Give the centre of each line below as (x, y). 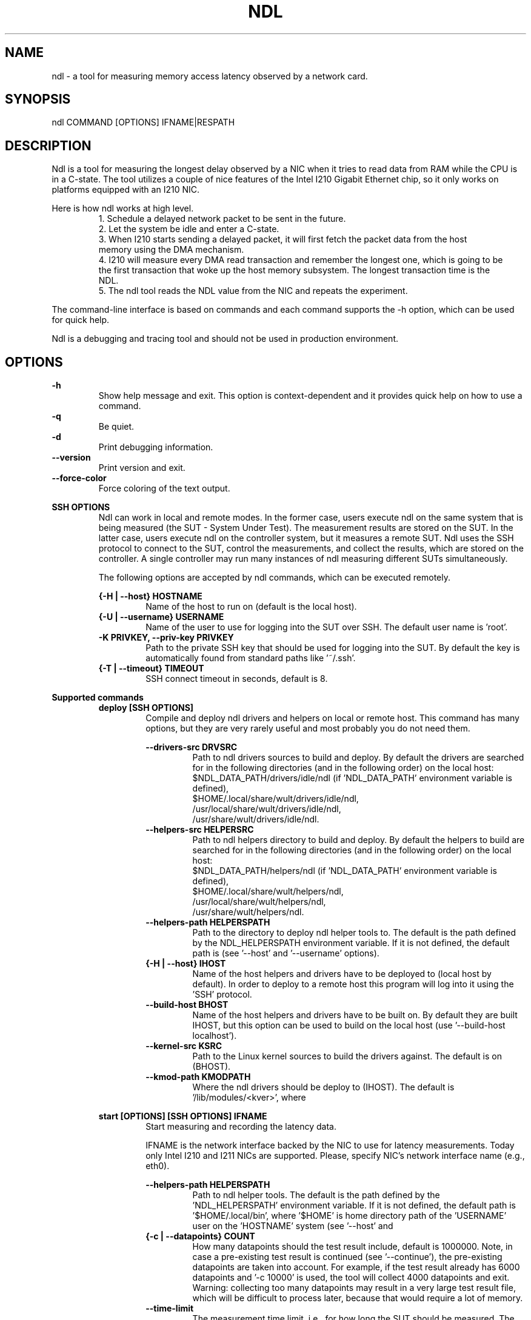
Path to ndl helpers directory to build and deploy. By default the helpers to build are (359, 840)
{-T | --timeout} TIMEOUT (151, 668)
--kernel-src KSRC (184, 1046)
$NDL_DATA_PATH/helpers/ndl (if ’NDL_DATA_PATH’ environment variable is (345, 871)
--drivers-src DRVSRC (192, 747)
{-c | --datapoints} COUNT (200, 1236)
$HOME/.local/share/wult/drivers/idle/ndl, (276, 799)
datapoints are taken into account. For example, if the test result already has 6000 (356, 1267)
